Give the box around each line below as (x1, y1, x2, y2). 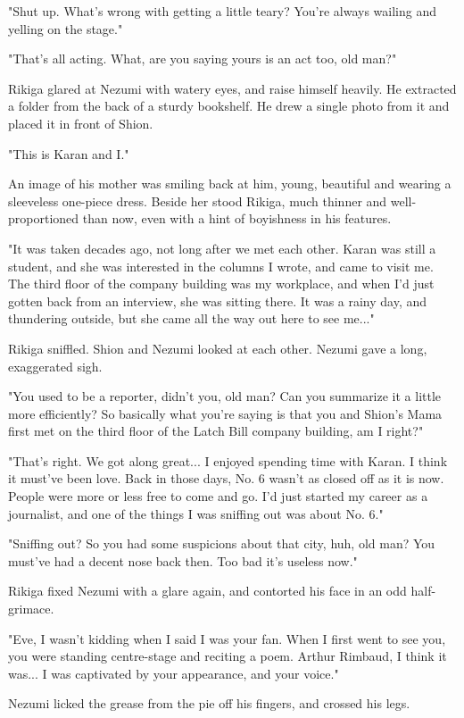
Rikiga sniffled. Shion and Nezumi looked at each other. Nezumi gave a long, (8, 338, 427, 357)
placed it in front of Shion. (8, 113, 153, 132)
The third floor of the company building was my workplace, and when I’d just (8, 274, 435, 293)
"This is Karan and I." (8, 144, 129, 163)
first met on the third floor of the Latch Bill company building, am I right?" (8, 422, 424, 440)
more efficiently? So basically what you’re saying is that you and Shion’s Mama (8, 404, 443, 422)
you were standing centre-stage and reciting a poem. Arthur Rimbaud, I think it (8, 647, 447, 665)
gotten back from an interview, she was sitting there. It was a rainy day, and (8, 291, 427, 310)
